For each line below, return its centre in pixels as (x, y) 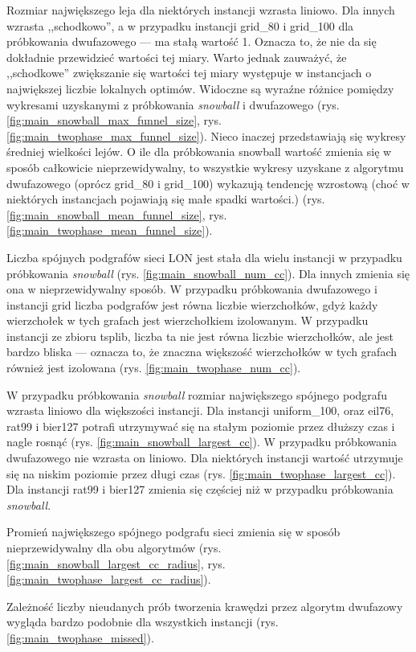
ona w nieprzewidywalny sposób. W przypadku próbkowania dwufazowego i (192, 289)
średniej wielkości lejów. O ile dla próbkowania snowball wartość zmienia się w (199, 152)
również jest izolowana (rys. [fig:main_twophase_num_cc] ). (154, 368)
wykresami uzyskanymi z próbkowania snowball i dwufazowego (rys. (173, 104)
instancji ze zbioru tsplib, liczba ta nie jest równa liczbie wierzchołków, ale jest (200, 336)
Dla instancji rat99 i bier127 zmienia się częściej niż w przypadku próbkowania (200, 489)
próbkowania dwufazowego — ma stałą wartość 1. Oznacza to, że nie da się (192, 41)
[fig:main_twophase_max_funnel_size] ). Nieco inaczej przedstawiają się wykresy (206, 135)
